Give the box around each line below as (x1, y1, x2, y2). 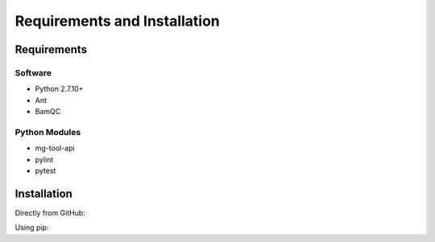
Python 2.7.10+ (35, 84, 84, 94)
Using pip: (14, 223, 49, 232)
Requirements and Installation (14, 12, 221, 30)
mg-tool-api (35, 143, 76, 153)
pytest (35, 166, 56, 176)
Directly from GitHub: (14, 207, 86, 217)
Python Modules (14, 126, 81, 137)
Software (14, 67, 52, 78)
